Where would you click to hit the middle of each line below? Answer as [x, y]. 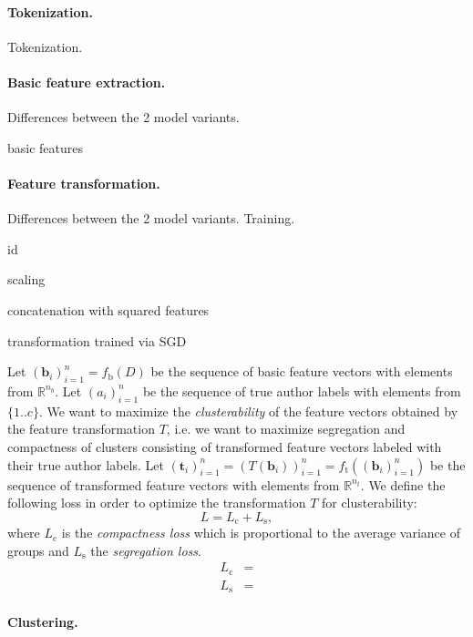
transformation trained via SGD [97, 340]
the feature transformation [81, 429]
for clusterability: [369, 503]
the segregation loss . [146, 550]
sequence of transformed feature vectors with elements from [174, 484]
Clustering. [43, 621]
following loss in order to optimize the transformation [157, 503]
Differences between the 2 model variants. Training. [151, 218]
